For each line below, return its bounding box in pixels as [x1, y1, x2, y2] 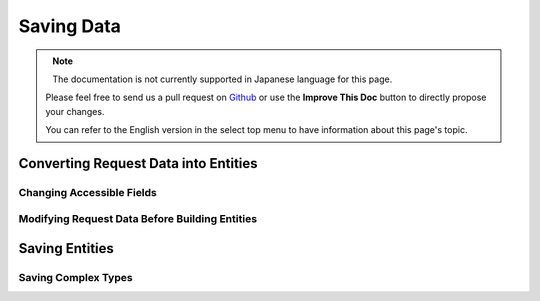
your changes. [45, 105, 105, 117]
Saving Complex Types [18, 271, 134, 285]
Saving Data [18, 15, 122, 37]
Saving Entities [18, 240, 115, 257]
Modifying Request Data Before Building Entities [18, 212, 258, 226]
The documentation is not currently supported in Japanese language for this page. [52, 73, 393, 85]
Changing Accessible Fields [18, 185, 157, 199]
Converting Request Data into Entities [18, 155, 259, 172]
